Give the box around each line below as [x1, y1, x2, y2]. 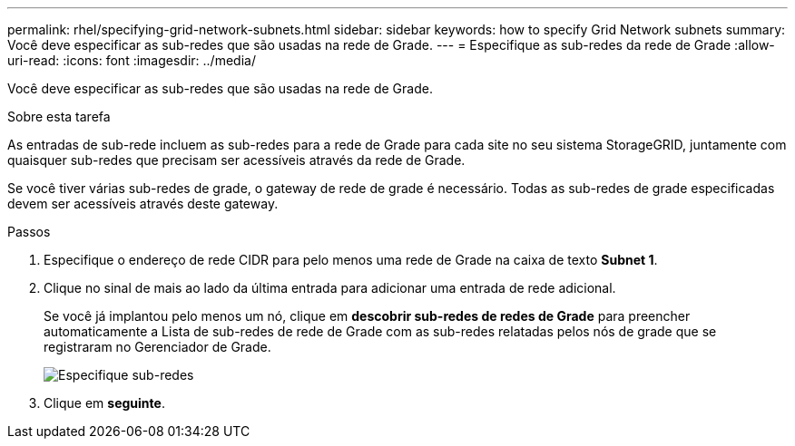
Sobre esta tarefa [7, 109, 111, 124]
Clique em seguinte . [44, 395, 165, 411]
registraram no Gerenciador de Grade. [44, 339, 271, 354]
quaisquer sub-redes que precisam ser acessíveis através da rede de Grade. [7, 152, 466, 168]
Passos [7, 224, 51, 239]
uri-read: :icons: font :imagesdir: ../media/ [7, 53, 256, 68]
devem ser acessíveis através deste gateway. [7, 196, 279, 211]
